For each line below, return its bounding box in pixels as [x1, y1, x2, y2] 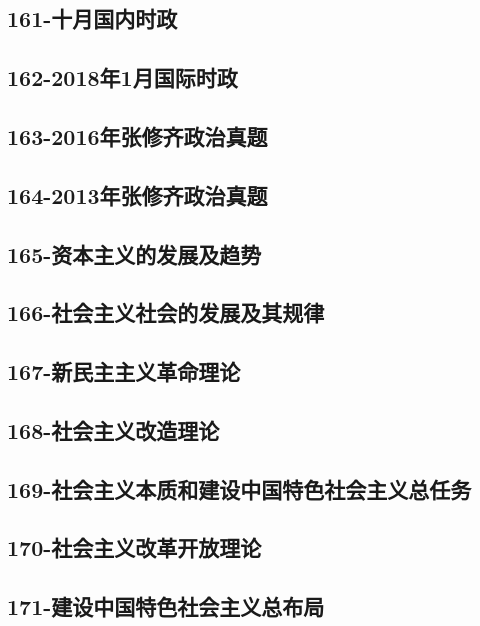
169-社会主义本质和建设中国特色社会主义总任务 [7, 473, 472, 504]
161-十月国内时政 [7, 3, 178, 34]
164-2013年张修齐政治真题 [7, 179, 268, 210]
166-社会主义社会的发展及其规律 [7, 297, 325, 328]
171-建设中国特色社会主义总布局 [7, 591, 325, 622]
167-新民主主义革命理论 [7, 356, 241, 387]
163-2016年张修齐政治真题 [7, 120, 268, 151]
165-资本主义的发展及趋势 [7, 238, 262, 269]
